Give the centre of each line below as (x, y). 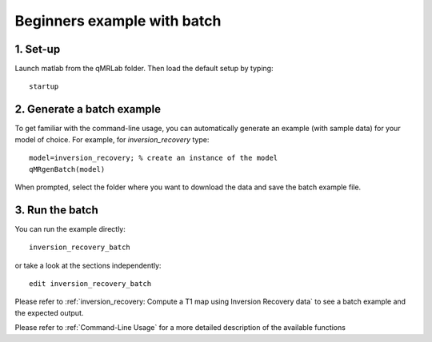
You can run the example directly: (70, 229)
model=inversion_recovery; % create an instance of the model (154, 158)
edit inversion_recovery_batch (90, 284)
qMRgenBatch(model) (67, 169)
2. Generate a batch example (88, 109)
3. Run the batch (57, 210)
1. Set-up (38, 49)
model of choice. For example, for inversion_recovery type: (112, 139)
